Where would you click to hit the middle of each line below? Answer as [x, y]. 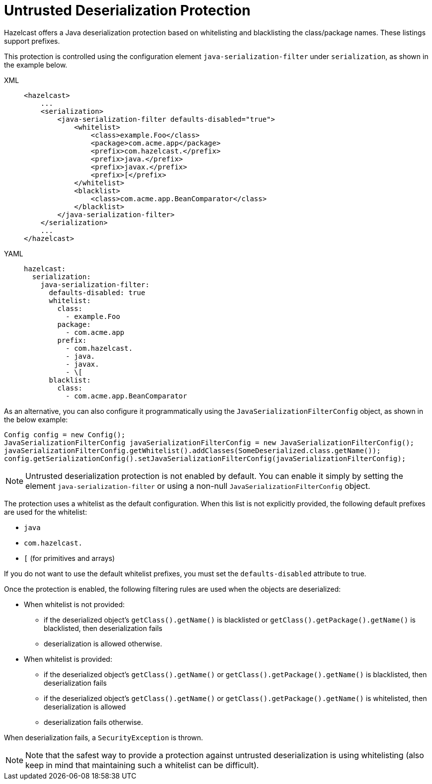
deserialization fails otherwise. [94, 722]
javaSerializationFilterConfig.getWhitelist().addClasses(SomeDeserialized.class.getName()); [192, 450]
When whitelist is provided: [68, 659]
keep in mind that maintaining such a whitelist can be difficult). [142, 765]
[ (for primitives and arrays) [70, 558]
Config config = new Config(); [65, 434]
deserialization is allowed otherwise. [103, 643]
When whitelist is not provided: [74, 604]
